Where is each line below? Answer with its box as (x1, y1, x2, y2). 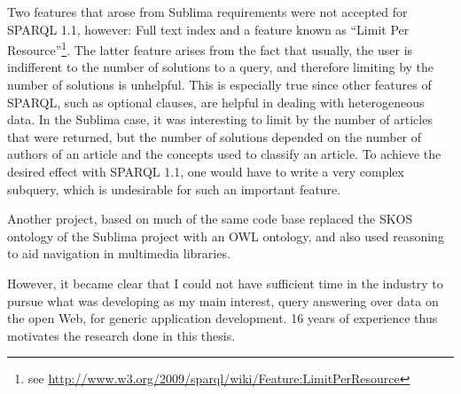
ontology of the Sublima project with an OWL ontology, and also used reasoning (7, 226, 444, 245)
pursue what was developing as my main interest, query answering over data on (7, 291, 439, 310)
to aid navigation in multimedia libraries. (7, 244, 230, 263)
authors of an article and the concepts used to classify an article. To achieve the (7, 145, 441, 163)
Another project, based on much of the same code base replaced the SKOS (7, 209, 413, 228)
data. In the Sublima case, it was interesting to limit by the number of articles (7, 110, 433, 129)
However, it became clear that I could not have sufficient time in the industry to (7, 273, 443, 292)
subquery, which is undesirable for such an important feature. (7, 179, 341, 198)
